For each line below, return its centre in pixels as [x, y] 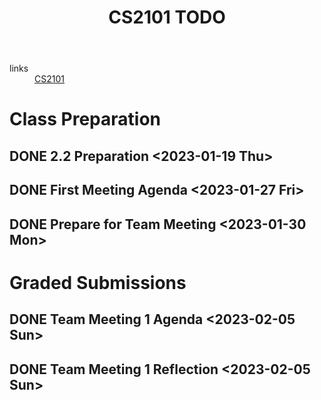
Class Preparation [85, 119]
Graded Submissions [98, 282]
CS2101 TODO [167, 17]
